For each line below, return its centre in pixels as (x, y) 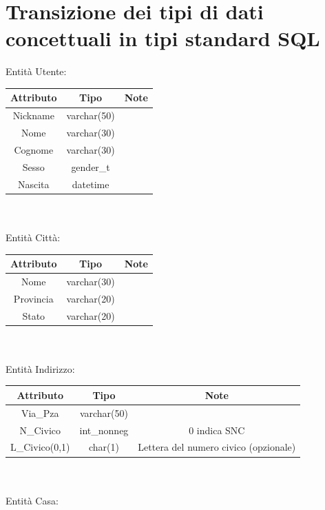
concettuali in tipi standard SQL (163, 38)
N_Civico (40, 430)
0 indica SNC (217, 430)
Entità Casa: (32, 500)
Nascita (33, 184)
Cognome (34, 149)
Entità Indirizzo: (40, 368)
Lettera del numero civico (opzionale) (217, 447)
